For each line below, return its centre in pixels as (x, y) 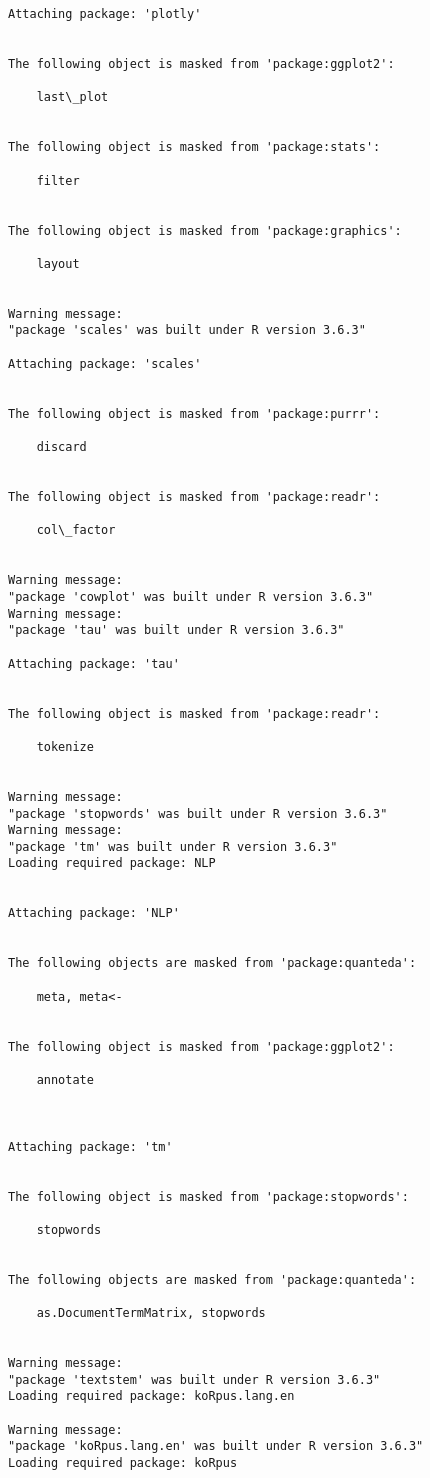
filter (58, 180)
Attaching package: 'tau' (94, 663)
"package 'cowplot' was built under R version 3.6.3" (191, 596)
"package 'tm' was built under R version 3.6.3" (173, 846)
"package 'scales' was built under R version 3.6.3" (187, 330)
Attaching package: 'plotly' (105, 14)
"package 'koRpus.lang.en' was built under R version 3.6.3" (216, 1446)
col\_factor (76, 530)
